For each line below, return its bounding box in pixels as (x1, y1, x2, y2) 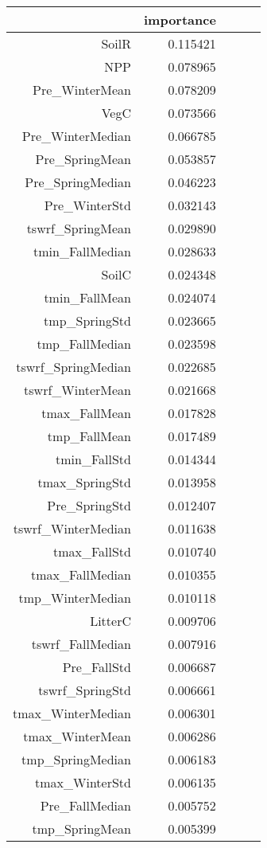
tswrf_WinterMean (24, 381, 131, 399)
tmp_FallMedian (37, 334, 131, 353)
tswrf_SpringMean (26, 219, 131, 237)
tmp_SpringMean (32, 819, 131, 838)
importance (143, 10, 216, 29)
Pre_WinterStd (44, 196, 131, 214)
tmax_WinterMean (23, 727, 131, 745)
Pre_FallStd (62, 658, 131, 676)
